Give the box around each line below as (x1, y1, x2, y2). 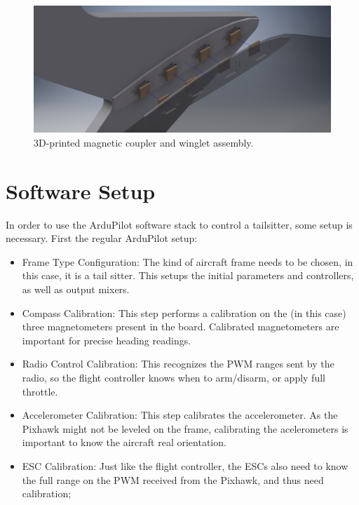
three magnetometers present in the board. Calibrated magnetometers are (22, 319, 339, 334)
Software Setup (6, 176, 156, 205)
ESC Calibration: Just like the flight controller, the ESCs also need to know (22, 458, 348, 473)
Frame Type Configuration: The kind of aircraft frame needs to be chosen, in (22, 254, 353, 269)
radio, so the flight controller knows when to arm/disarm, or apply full (22, 370, 325, 385)
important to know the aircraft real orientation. (22, 435, 226, 450)
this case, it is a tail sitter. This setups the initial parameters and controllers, (22, 268, 354, 283)
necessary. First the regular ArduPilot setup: (6, 231, 198, 245)
